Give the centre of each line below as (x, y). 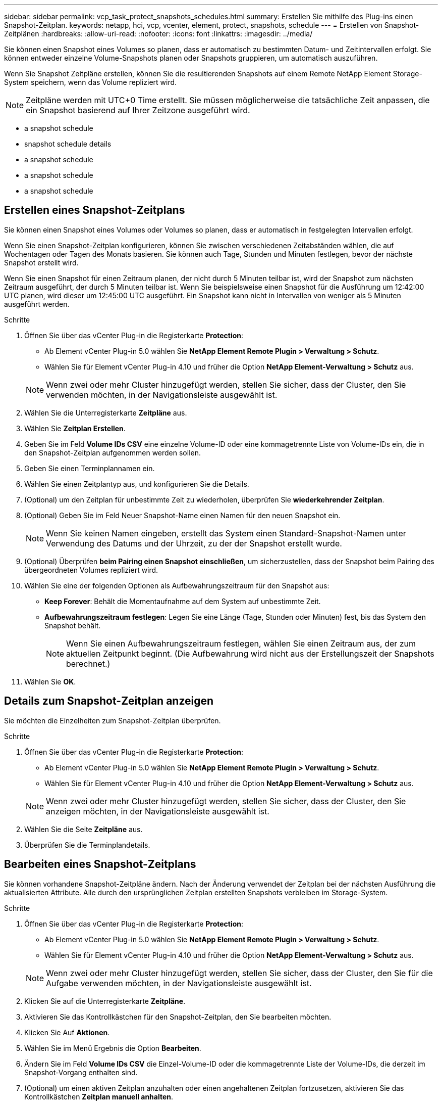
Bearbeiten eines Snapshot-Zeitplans (100, 864)
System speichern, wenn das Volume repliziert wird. (91, 82)
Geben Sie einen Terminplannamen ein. (90, 468)
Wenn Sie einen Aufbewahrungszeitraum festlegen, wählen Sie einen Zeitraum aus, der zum (241, 643)
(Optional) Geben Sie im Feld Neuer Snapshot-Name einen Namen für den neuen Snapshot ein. (182, 515)
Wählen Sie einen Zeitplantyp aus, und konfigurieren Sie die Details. (137, 484)
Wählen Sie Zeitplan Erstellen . (75, 428)
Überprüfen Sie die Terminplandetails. (87, 845)
